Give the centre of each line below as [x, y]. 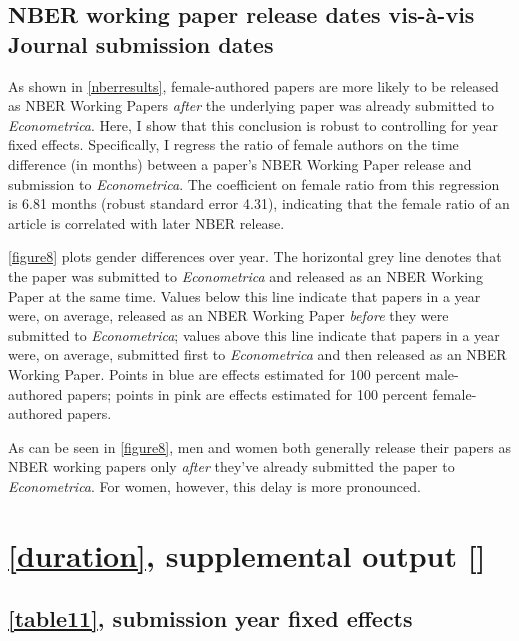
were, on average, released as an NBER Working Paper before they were [228, 315]
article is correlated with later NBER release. [146, 222]
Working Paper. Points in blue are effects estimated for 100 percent [214, 373]
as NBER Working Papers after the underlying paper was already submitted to [251, 105]
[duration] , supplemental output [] [247, 554]
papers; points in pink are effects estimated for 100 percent [247, 393]
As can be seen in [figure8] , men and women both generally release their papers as [260, 446]
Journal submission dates [141, 43]
